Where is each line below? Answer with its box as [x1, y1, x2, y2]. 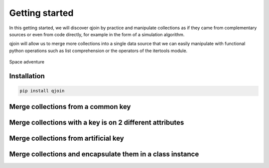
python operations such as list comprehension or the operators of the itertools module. [9, 48, 188, 54]
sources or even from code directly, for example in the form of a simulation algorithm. [9, 31, 185, 37]
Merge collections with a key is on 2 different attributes [9, 118, 184, 126]
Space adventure [9, 59, 45, 65]
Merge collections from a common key [9, 102, 131, 111]
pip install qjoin [19, 88, 65, 94]
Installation [9, 72, 45, 80]
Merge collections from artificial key [9, 134, 124, 142]
